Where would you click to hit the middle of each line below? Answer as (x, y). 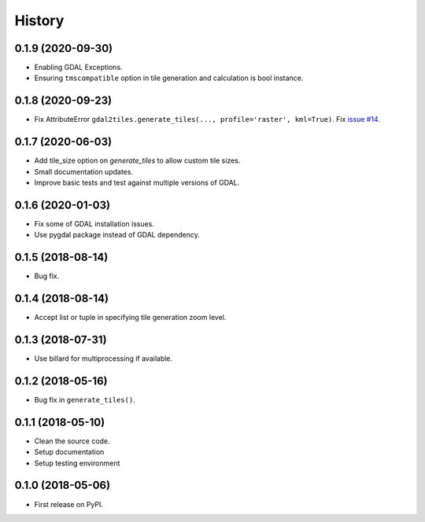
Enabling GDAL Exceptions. (78, 68)
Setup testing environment (77, 463)
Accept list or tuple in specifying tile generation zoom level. (130, 318)
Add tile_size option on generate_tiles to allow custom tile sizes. (137, 160)
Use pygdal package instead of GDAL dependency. (117, 235)
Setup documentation (69, 452)
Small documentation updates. (84, 171)
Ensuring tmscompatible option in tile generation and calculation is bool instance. (169, 78)
